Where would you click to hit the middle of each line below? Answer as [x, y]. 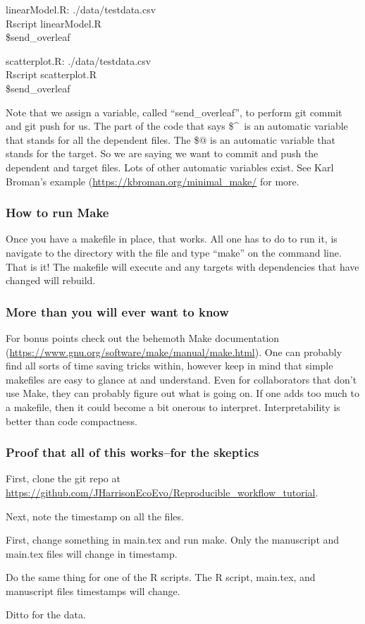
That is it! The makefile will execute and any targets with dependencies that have [182, 266]
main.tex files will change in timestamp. [92, 553]
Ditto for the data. [46, 614]
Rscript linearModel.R [54, 23]
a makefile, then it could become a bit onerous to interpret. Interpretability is [173, 406]
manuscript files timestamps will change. [93, 591]
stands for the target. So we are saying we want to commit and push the [162, 153]
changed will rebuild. [51, 280]
